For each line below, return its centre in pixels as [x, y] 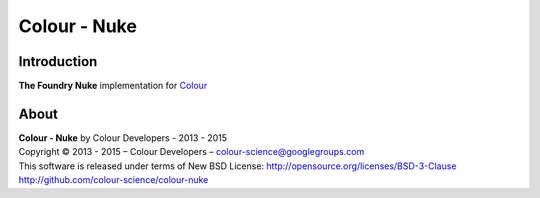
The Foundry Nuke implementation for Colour [113, 86]
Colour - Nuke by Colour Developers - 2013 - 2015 [123, 137]
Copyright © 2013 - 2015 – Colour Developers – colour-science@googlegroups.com [191, 152]
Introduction [58, 61]
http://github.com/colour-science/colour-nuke [113, 180]
